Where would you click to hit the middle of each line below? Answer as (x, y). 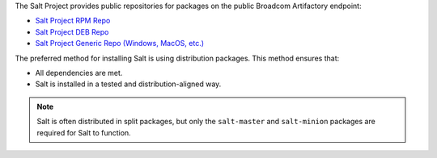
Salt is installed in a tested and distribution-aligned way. (128, 84)
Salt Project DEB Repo (72, 31)
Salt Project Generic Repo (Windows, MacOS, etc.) (120, 44)
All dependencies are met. (79, 73)
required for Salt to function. (84, 132)
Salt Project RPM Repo (73, 21)
